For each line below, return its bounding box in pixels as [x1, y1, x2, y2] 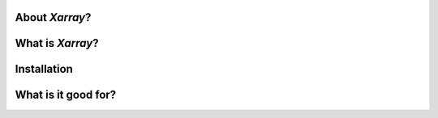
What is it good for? [15, 88, 117, 102]
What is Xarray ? [15, 36, 99, 50]
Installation [15, 62, 73, 76]
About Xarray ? [15, 11, 92, 24]
